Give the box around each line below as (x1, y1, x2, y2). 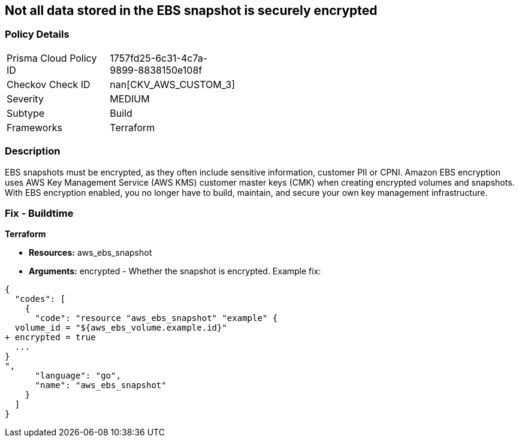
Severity (7, 92, 44, 105)
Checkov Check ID (7, 78, 90, 90)
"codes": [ (14, 294, 66, 304)
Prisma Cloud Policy (7, 52, 97, 64)
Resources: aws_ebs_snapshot (29, 247, 152, 258)
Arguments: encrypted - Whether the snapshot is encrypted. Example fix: (29, 266, 321, 277)
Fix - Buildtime (5, 207, 74, 219)
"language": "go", (35, 371, 121, 381)
